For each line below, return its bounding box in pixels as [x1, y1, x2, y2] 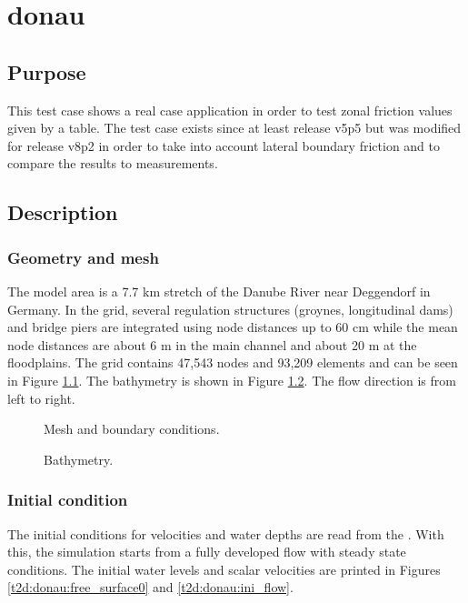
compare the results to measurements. [7, 154, 218, 173]
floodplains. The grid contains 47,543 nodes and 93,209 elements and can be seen [7, 353, 458, 372]
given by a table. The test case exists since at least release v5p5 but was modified [7, 118, 462, 137]
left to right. [7, 388, 75, 407]
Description [7, 198, 118, 226]
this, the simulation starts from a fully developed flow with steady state [7, 542, 406, 561]
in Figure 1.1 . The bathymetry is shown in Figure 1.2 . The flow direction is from [7, 370, 456, 389]
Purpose [7, 57, 86, 85]
